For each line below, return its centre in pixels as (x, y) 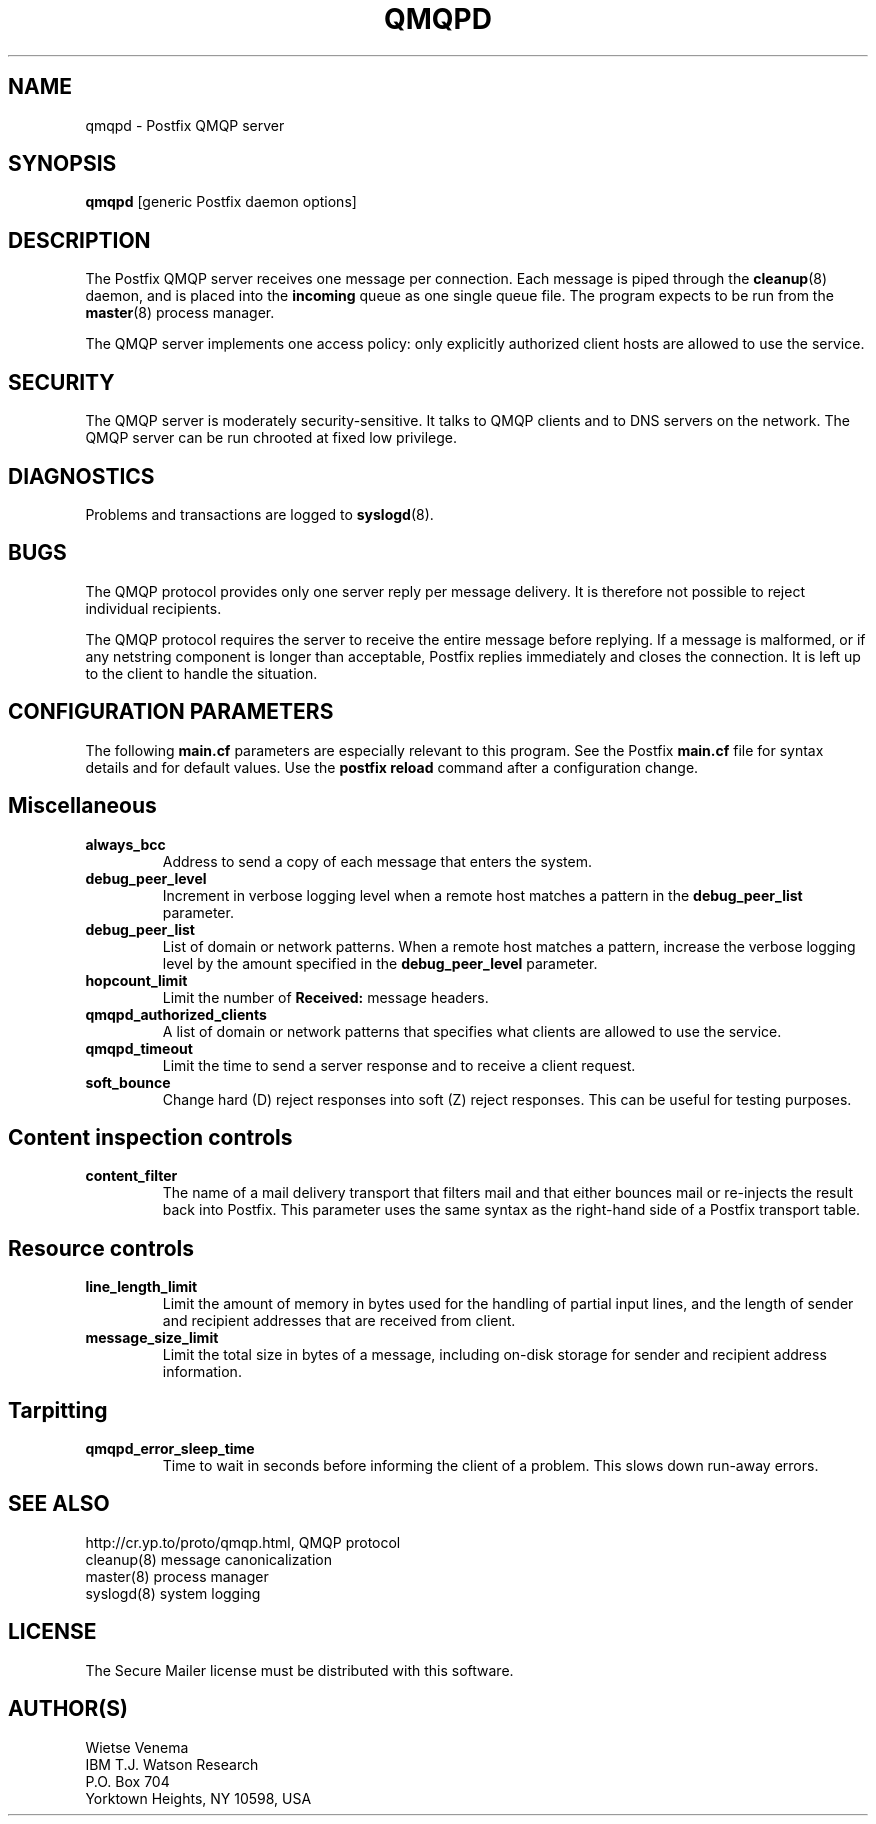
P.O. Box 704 (127, 1781)
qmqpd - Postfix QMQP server (185, 125)
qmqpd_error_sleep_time (170, 1449)
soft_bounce (128, 1082)
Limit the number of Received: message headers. (325, 997)
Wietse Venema (137, 1747)
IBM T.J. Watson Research (172, 1764)
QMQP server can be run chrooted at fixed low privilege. (271, 438)
